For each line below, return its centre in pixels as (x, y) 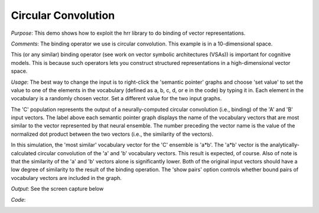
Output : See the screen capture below (57, 189)
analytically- (284, 145)
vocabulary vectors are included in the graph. (66, 178)
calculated (24, 153)
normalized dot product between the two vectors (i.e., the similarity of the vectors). (112, 134)
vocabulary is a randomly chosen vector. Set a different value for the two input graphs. (116, 99)
